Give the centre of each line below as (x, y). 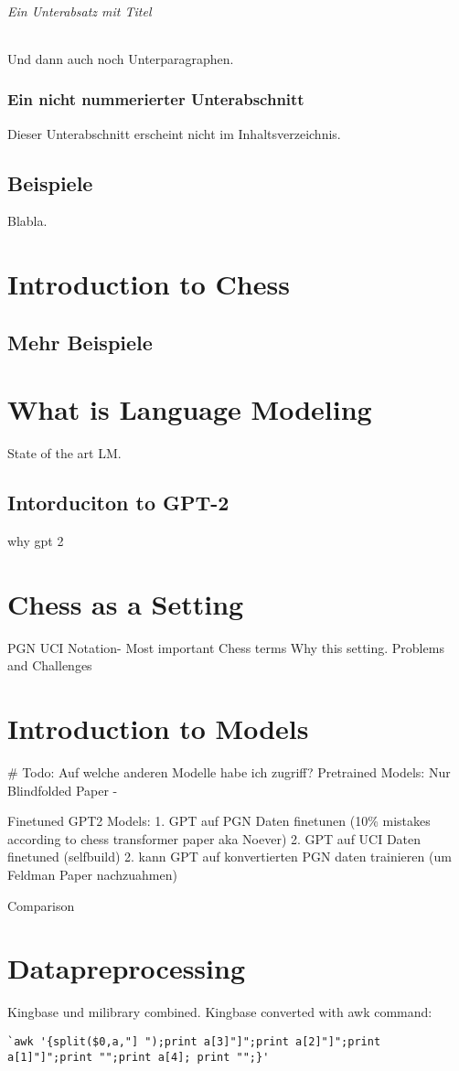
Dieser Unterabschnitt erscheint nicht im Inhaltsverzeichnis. (174, 133)
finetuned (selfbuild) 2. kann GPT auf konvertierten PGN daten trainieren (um (229, 857)
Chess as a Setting (126, 603)
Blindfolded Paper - (63, 790)
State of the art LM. (64, 453)
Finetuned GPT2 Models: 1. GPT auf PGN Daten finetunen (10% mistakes (219, 821)
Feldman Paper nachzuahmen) (92, 875)
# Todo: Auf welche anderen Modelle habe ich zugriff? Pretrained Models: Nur (229, 772)
